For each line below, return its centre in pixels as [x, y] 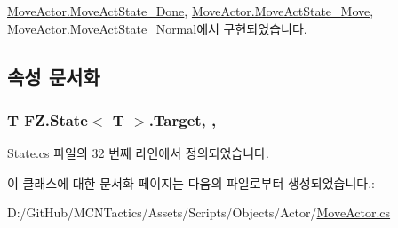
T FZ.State [48, 119]
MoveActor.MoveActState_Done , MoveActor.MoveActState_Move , [191, 11]
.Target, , [183, 119]
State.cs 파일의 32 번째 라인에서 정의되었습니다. [138, 153]
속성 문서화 [54, 76]
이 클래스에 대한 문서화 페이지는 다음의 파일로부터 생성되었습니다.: [191, 182]
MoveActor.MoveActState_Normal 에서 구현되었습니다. [157, 28]
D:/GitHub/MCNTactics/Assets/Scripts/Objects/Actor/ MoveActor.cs [199, 212]
